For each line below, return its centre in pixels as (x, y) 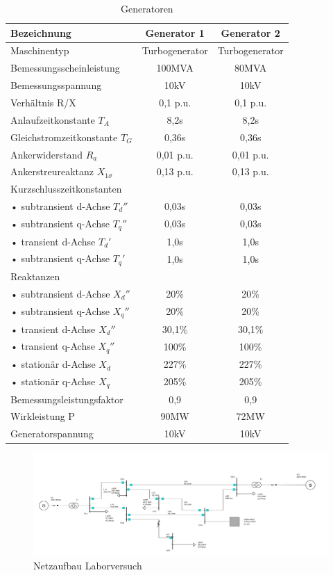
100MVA (175, 68)
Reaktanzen (35, 276)
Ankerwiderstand (47, 154)
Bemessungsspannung (56, 85)
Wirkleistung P (43, 416)
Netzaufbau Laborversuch (88, 565)
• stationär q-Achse (53, 381)
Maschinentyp (40, 50)
